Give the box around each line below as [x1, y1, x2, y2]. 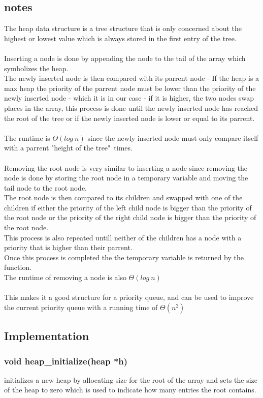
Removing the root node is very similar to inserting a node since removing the [4, 162, 248, 173]
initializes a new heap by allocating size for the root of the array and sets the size [4, 374, 258, 385]
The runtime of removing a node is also [4, 272, 126, 283]
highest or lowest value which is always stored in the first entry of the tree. [4, 33, 237, 43]
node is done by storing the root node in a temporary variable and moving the [4, 172, 248, 183]
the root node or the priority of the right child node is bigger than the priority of [4, 212, 256, 223]
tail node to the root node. [4, 182, 87, 193]
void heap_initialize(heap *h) [4, 354, 128, 367]
